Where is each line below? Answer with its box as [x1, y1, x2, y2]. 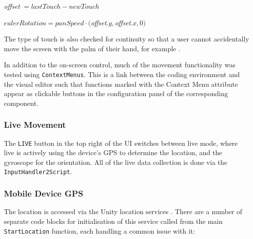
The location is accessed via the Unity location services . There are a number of [4, 206, 242, 217]
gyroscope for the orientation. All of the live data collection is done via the [4, 157, 227, 167]
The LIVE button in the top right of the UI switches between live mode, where [4, 138, 238, 148]
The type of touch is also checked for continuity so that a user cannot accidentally [4, 34, 249, 44]
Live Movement [4, 119, 66, 131]
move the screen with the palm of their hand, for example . [4, 43, 180, 53]
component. [4, 98, 39, 108]
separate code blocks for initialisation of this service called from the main [4, 216, 223, 226]
